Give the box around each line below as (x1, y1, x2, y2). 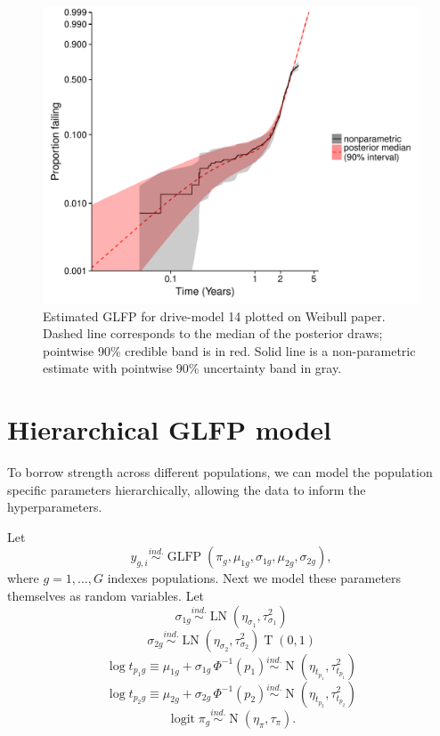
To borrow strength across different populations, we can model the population (7, 463, 433, 481)
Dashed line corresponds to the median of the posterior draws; (43, 324, 383, 343)
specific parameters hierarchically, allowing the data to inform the (7, 480, 366, 498)
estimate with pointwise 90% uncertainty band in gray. (43, 359, 342, 377)
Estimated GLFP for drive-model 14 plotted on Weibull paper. (43, 306, 386, 325)
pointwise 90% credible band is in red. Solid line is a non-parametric (43, 341, 416, 360)
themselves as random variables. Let (7, 586, 205, 604)
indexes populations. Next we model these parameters (107, 569, 402, 587)
